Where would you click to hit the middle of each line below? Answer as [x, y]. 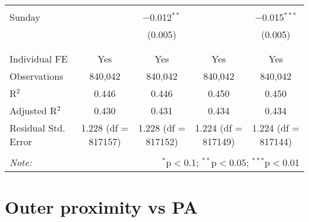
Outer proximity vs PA [101, 207]
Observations [37, 76]
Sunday [25, 17]
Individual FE [39, 59]
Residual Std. [37, 128]
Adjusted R [33, 110]
